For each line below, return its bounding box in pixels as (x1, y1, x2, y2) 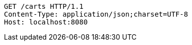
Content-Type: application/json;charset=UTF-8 (4, 10, 188, 18)
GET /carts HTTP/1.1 (4, 2, 84, 10)
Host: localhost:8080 (4, 18, 88, 26)
